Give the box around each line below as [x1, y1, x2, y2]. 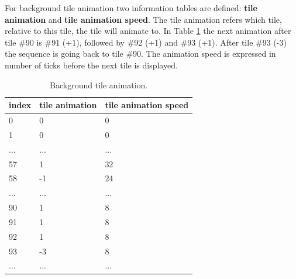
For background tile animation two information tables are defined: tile [5, 2, 257, 13]
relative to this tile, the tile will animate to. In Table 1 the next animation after [5, 25, 291, 37]
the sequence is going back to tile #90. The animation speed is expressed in [5, 47, 276, 60]
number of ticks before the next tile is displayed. [5, 58, 178, 71]
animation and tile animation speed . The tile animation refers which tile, [5, 13, 282, 25]
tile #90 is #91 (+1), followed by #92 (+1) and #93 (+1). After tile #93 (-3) [5, 36, 287, 48]
